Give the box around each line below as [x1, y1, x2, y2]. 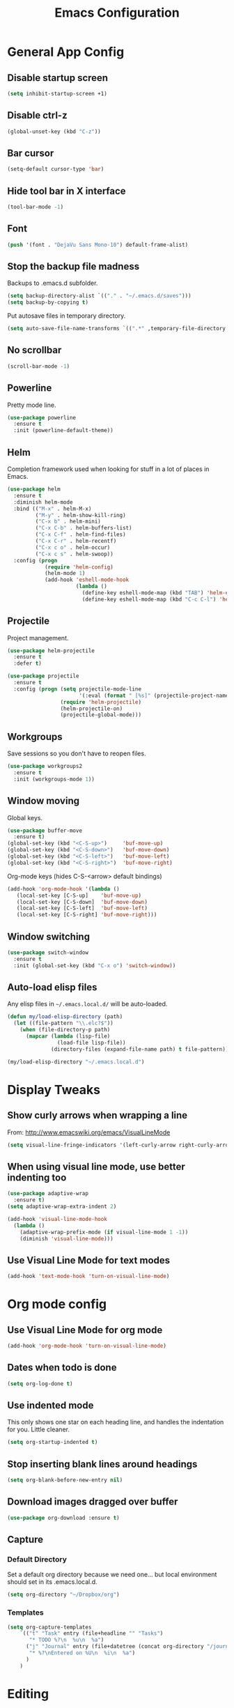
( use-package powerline [7, 414, 77, 421]
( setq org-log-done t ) [7, 1380, 73, 1387]
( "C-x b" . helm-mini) [35, 518, 101, 525]
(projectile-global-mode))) [60, 711, 141, 718]
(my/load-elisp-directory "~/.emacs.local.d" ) [7, 1058, 145, 1065]
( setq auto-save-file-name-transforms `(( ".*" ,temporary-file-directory [7, 325, 226, 332]
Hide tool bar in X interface [7, 185, 127, 197]
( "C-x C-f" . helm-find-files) [35, 531, 127, 538]
